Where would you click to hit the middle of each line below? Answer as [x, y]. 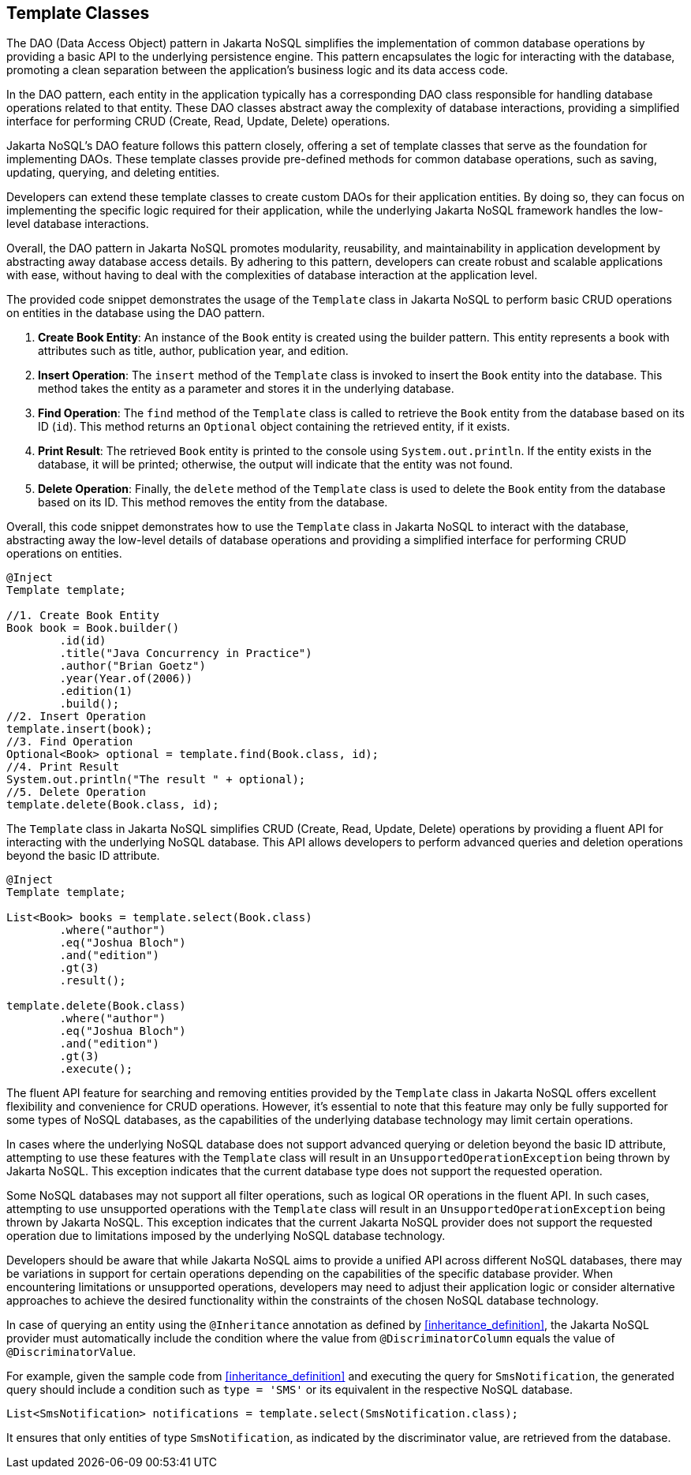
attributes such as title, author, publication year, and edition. [193, 351]
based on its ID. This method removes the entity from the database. [213, 502]
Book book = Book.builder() [93, 628]
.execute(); [96, 1069]
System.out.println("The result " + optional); [156, 780]
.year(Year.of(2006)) [126, 679]
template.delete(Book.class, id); [113, 805]
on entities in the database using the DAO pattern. [136, 313]
